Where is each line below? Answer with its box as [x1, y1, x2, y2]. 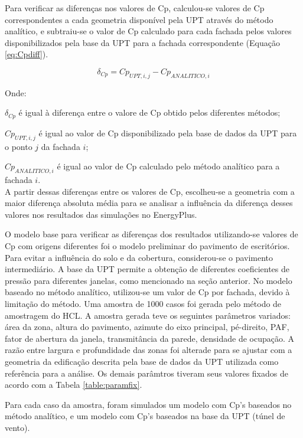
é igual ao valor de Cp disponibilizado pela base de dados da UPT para [38, 126, 297, 139]
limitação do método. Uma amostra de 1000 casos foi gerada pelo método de [5, 297, 282, 309]
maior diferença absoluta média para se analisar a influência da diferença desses [5, 197, 293, 209]
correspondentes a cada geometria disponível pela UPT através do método [5, 13, 273, 25]
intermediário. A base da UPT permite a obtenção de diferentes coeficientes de [5, 263, 289, 275]
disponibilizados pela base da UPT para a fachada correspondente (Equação [5, 36, 280, 48]
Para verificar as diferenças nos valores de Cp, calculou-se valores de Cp [5, 2, 265, 14]
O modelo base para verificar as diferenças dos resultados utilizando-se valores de [5, 228, 298, 240]
